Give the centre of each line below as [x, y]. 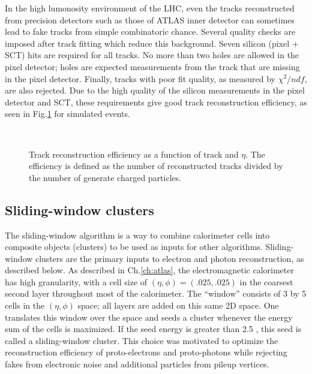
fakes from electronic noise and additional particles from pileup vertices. [137, 364]
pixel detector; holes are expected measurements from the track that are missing [152, 66]
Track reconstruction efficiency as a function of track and [134, 154]
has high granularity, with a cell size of [76, 281]
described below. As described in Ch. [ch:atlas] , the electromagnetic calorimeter [149, 270]
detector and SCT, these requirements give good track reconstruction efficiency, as [156, 102]
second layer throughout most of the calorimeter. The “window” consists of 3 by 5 [156, 293]
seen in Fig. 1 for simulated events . [67, 114]
